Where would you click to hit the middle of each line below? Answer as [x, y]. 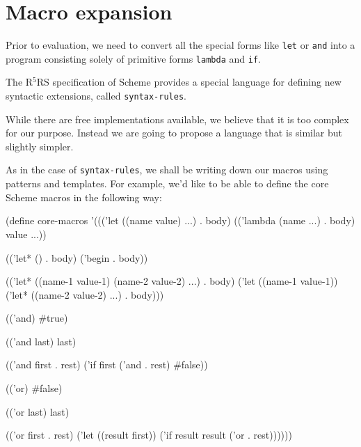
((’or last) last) [38, 411]
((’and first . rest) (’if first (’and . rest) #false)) [107, 364]
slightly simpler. [40, 146]
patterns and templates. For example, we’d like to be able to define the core [167, 183]
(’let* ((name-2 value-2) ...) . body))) [85, 294]
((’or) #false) [34, 388]
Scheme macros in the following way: [84, 197]
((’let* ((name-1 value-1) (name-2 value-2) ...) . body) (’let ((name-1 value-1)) [172, 281]
